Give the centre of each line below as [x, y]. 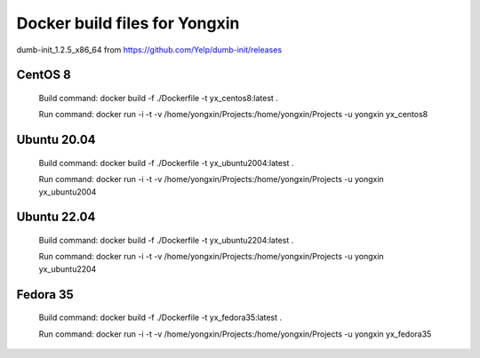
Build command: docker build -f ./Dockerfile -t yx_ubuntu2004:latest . [166, 163]
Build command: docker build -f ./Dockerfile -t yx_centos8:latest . [159, 98]
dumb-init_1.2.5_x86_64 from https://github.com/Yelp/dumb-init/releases [149, 50]
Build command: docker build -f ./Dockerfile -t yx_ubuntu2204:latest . [166, 240]
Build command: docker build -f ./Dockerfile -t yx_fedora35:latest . [160, 318]
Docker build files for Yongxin [128, 23]
